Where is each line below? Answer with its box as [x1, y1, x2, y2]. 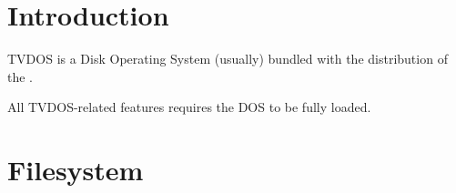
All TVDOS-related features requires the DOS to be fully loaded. [7, 97, 371, 117]
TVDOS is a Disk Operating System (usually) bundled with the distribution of [7, 49, 448, 68]
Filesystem [7, 151, 144, 188]
